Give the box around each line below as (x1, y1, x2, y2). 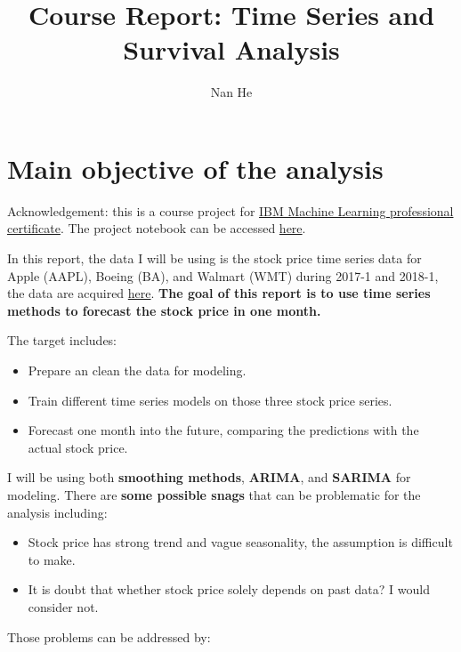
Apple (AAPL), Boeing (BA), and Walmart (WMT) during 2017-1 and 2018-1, (7, 266, 439, 285)
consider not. (28, 597, 99, 616)
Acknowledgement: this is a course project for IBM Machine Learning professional (7, 201, 454, 220)
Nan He (210, 83, 253, 101)
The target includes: (7, 331, 117, 350)
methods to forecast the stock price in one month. (7, 301, 321, 319)
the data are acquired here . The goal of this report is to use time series (7, 284, 431, 302)
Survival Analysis (123, 31, 340, 68)
